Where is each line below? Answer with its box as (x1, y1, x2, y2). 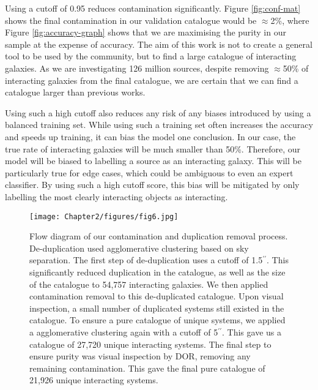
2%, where (270, 13, 309, 26)
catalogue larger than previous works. (5, 86, 146, 99)
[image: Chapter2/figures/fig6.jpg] (29, 212, 179, 221)
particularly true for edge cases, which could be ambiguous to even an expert (5, 166, 294, 179)
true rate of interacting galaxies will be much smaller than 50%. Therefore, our (5, 142, 301, 155)
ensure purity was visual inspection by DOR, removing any (29, 350, 251, 362)
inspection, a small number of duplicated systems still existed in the (29, 301, 284, 314)
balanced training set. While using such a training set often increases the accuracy (5, 118, 313, 131)
